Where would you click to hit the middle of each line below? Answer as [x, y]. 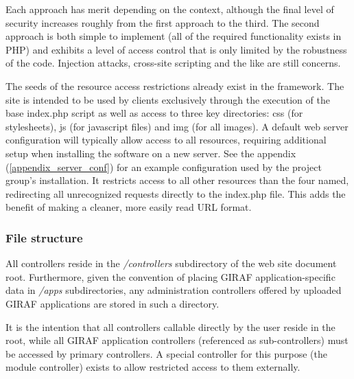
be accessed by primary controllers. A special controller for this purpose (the [166, 353]
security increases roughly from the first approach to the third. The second [163, 22]
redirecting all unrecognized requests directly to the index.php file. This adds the [176, 193]
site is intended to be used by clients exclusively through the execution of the [168, 99]
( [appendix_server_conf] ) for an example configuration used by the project [164, 166]
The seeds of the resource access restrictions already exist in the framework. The [175, 85]
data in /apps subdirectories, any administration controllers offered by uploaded [174, 290]
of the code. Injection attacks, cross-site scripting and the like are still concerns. [173, 63]
